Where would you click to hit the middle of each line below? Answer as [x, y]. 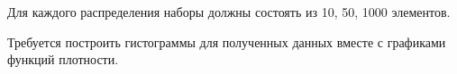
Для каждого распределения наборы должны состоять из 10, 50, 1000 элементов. [229, 12]
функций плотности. [63, 59]
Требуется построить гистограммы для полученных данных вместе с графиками [227, 41]
